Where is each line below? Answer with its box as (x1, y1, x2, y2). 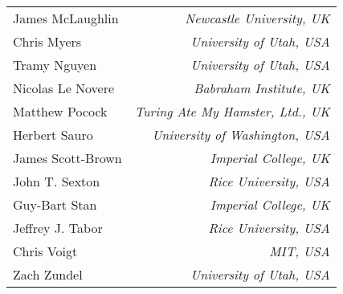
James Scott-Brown (13, 149, 122, 167)
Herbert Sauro (13, 125, 93, 144)
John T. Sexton (13, 172, 100, 190)
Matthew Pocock (13, 102, 108, 120)
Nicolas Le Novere (13, 79, 115, 97)
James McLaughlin (13, 9, 119, 27)
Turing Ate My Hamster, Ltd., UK (134, 102, 330, 120)
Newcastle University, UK (185, 9, 330, 27)
